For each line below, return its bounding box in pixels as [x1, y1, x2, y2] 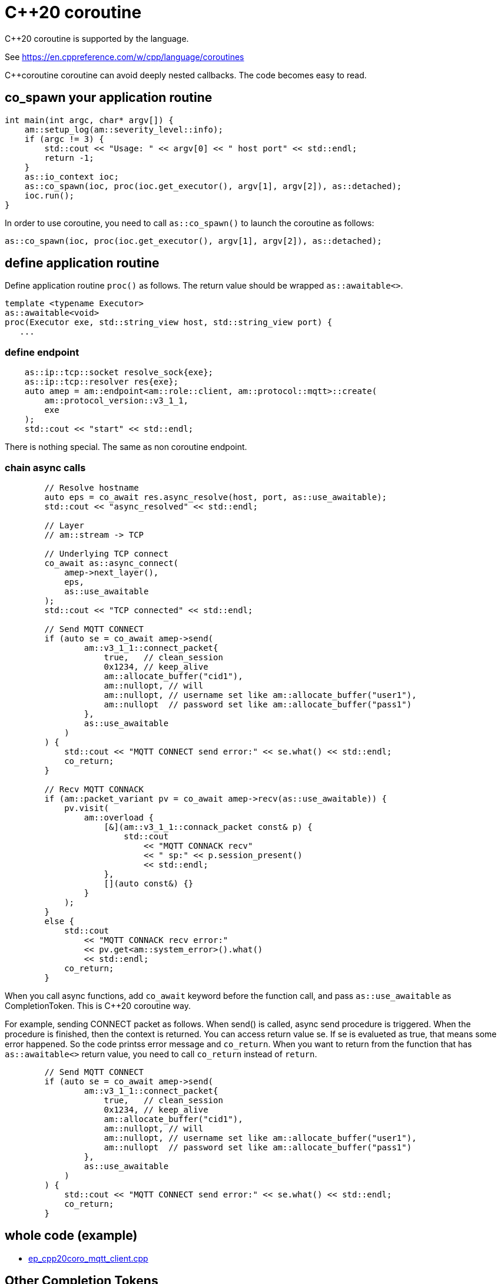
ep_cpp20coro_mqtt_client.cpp [28, 1253, 148, 1263]
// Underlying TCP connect [44, 548, 169, 558]
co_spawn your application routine [5, 90, 213, 105]
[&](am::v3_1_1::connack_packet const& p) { [104, 822, 313, 832]
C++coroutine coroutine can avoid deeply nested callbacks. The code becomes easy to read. [5, 70, 367, 80]
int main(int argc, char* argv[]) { [5, 115, 174, 125]
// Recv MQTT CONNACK [44, 784, 144, 794]
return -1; [44, 153, 94, 163]
